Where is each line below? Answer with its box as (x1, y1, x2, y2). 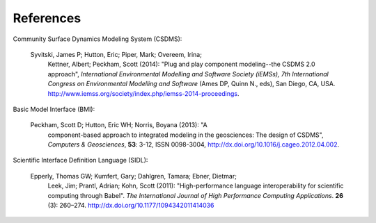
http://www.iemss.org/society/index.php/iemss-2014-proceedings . (47, 89, 240, 97)
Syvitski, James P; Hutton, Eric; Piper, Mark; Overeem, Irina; (30, 50, 202, 58)
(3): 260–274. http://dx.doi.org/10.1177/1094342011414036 (47, 201, 214, 210)
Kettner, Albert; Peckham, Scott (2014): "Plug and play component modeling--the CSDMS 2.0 (47, 60, 316, 69)
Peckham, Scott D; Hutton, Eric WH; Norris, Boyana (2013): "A (30, 121, 208, 129)
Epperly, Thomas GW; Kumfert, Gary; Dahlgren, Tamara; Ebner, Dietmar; (30, 172, 237, 180)
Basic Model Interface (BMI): (13, 105, 95, 113)
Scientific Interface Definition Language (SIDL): (13, 156, 148, 165)
